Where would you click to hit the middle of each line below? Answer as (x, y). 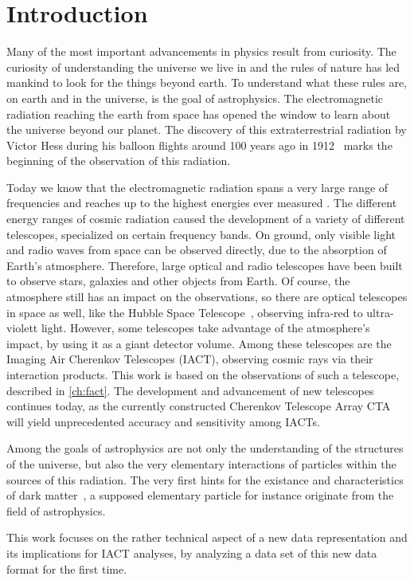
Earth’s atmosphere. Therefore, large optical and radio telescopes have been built (205, 265)
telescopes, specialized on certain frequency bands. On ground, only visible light (201, 234)
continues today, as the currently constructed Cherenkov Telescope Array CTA (199, 406)
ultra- (380, 312)
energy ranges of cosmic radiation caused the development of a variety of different (206, 219)
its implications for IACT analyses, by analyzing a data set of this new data (192, 553)
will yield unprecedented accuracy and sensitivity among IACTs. (163, 421)
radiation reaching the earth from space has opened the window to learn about (199, 114)
